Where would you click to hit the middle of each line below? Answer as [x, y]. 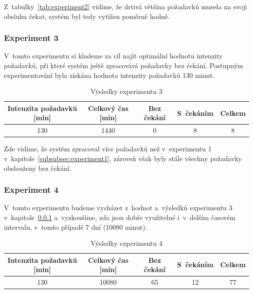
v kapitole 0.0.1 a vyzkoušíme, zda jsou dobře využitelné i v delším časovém [120, 217]
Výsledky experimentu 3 [126, 91]
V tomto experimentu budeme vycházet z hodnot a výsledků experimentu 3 [118, 208]
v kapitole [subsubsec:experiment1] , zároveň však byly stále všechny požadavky [123, 158]
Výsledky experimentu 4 [126, 243]
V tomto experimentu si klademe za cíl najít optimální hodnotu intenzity [113, 56]
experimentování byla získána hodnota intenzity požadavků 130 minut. [109, 75]
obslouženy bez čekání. [38, 168]
